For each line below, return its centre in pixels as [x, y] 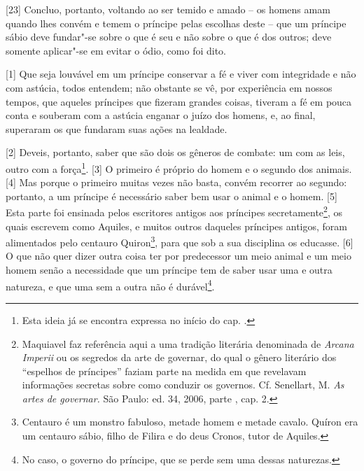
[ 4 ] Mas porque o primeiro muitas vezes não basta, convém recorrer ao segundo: [176, 182]
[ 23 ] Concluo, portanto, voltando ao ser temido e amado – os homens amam [168, 9]
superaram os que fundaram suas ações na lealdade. [117, 128]
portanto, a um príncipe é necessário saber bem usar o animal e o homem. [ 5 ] [171, 196]
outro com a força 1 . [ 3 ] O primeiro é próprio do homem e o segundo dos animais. [179, 167]
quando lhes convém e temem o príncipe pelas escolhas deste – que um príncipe [176, 23]
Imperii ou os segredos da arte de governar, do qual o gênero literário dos [179, 357]
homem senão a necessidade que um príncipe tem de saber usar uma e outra [169, 270]
